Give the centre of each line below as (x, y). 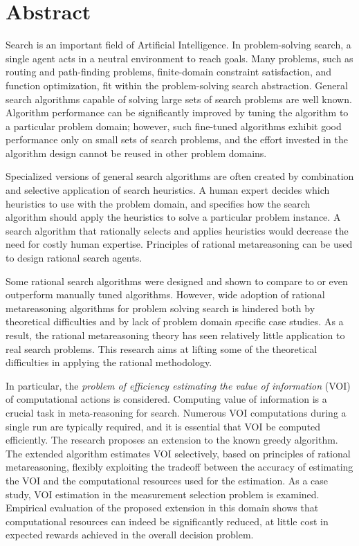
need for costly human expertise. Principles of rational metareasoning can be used (179, 244)
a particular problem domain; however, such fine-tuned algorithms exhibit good (174, 126)
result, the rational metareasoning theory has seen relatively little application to (175, 335)
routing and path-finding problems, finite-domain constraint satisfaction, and (169, 72)
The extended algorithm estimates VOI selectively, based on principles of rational (178, 453)
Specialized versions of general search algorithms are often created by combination (180, 176)
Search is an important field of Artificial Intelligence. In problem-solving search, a (178, 45)
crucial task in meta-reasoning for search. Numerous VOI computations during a (176, 412)
